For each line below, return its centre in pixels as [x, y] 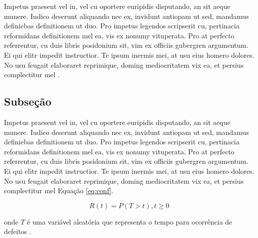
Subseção [28, 101]
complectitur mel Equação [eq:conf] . [59, 190]
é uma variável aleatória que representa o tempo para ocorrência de [129, 221]
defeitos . [18, 231]
